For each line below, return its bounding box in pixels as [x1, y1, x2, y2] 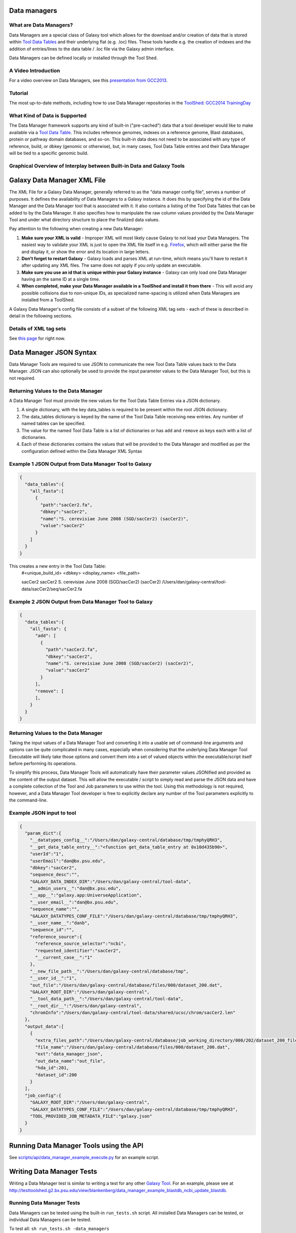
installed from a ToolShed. [21, 297, 75, 303]
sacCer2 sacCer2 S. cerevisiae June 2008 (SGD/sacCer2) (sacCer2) [21, 579, 161, 585]
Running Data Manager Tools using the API [9, 1142, 144, 1150]
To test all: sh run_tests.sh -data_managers [9, 1226, 110, 1232]
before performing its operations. [9, 761, 76, 766]
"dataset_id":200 [35, 1072, 77, 1078]
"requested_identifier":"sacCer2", [35, 947, 121, 953]
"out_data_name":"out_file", [35, 1058, 106, 1064]
